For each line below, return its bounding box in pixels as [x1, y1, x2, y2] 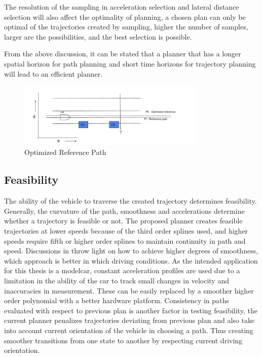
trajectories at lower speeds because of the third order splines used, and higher [4, 225, 248, 236]
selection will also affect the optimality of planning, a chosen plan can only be [4, 11, 246, 22]
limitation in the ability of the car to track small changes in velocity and [4, 275, 229, 285]
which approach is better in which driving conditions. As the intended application [4, 255, 258, 266]
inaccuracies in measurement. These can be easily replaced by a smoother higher [4, 285, 254, 296]
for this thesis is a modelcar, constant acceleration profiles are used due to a [4, 265, 240, 276]
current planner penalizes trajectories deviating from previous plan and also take [4, 315, 255, 326]
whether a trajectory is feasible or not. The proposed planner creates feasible [4, 215, 243, 226]
